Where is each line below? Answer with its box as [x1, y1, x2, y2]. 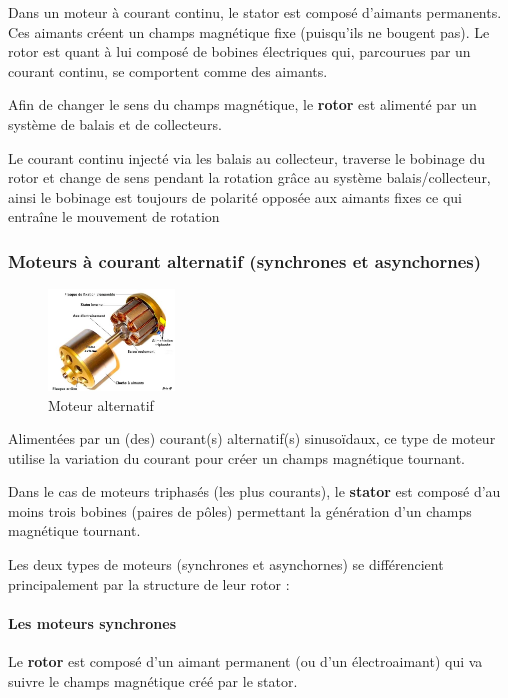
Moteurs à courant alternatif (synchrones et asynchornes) [8, 248, 482, 273]
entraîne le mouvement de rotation [8, 206, 220, 227]
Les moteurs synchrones [8, 612, 176, 633]
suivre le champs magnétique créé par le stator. [8, 670, 298, 691]
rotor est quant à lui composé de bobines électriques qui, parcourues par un [8, 41, 471, 62]
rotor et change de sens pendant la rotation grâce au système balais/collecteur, [8, 167, 491, 188]
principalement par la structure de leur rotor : [8, 573, 290, 594]
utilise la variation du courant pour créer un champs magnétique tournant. [8, 447, 465, 468]
